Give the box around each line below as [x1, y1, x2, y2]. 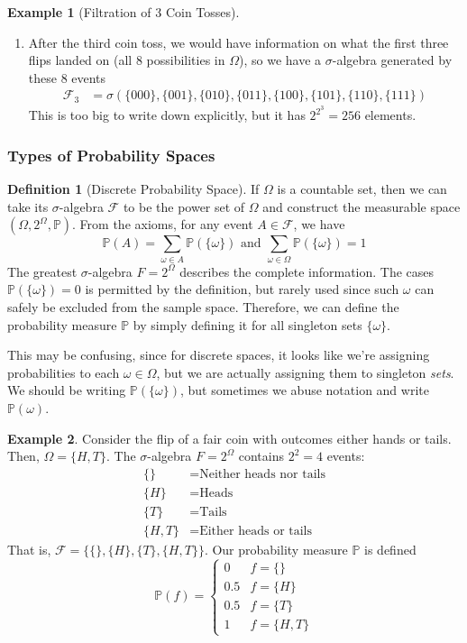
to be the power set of [123, 197, 245, 216]
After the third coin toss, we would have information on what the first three [28, 32, 449, 51]
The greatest [7, 262, 78, 280]
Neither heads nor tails [199, 467, 325, 481]
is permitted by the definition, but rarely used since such [85, 280, 399, 299]
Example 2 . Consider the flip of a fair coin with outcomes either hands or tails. [7, 428, 452, 447]
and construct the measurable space [262, 197, 461, 216]
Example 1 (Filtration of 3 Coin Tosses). [7, 3, 240, 21]
